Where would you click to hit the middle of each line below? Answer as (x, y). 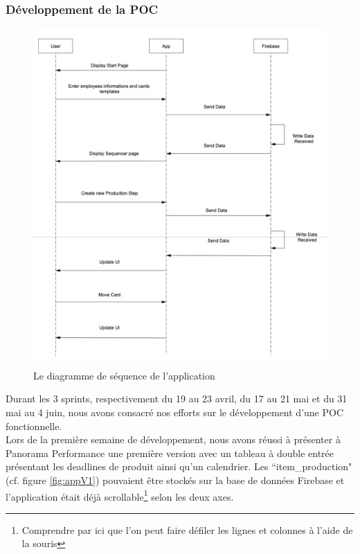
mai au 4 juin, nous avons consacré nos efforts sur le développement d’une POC (175, 412)
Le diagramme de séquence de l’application (124, 375)
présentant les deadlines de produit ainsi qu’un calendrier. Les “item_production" (179, 466)
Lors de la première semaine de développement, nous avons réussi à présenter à (173, 439)
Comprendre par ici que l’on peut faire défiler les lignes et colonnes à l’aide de (187, 529)
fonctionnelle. (34, 426)
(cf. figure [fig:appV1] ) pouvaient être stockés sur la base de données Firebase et (175, 480)
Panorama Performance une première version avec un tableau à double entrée (170, 453)
